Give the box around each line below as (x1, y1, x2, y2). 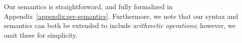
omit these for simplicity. (4, 29, 78, 40)
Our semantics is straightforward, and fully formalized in (4, 1, 173, 11)
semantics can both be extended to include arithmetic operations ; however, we (4, 20, 236, 30)
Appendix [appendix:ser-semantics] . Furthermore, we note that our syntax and (4, 11, 238, 21)
